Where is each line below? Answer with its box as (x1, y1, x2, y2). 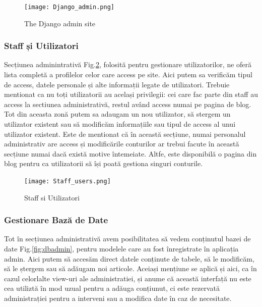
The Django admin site (24, 18, 96, 28)
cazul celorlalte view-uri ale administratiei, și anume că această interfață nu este (4, 273, 251, 283)
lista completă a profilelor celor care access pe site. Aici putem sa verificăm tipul (4, 69, 252, 80)
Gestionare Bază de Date (4, 214, 108, 226)
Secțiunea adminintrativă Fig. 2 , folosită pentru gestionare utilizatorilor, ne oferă (4, 59, 252, 70)
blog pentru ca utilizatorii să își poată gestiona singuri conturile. (4, 158, 203, 169)
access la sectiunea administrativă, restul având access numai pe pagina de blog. (4, 98, 251, 109)
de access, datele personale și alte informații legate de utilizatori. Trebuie (4, 79, 230, 89)
